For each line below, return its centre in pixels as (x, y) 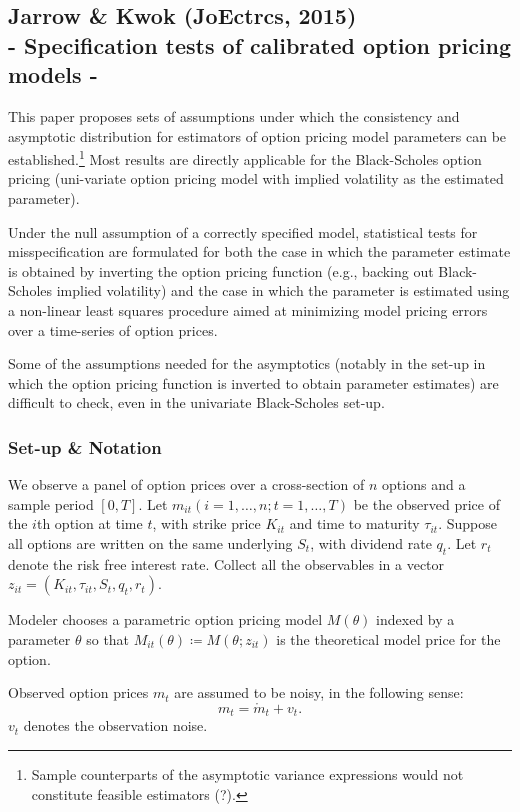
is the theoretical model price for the (388, 638)
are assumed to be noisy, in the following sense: (319, 692)
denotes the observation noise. (115, 725)
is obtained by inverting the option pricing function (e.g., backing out (221, 270)
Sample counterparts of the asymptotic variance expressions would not (247, 773)
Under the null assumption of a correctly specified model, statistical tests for (243, 231)
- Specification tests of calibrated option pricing (260, 44)
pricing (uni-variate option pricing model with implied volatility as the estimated (256, 178)
